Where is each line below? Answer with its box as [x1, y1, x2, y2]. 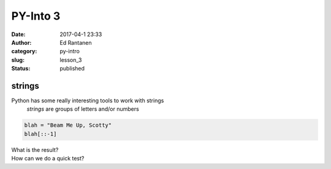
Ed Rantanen [59, 39, 92, 46]
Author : [11, 39, 32, 46]
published [59, 65, 85, 72]
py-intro [59, 48, 80, 55]
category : [11, 48, 37, 55]
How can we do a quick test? [11, 155, 85, 162]
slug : [11, 56, 25, 64]
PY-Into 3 [11, 9, 61, 23]
